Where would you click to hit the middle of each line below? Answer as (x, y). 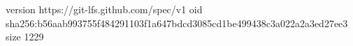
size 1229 (25, 37)
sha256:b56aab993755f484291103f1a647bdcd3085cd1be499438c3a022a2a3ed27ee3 (177, 23)
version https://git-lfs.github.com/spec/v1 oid (104, 9)
